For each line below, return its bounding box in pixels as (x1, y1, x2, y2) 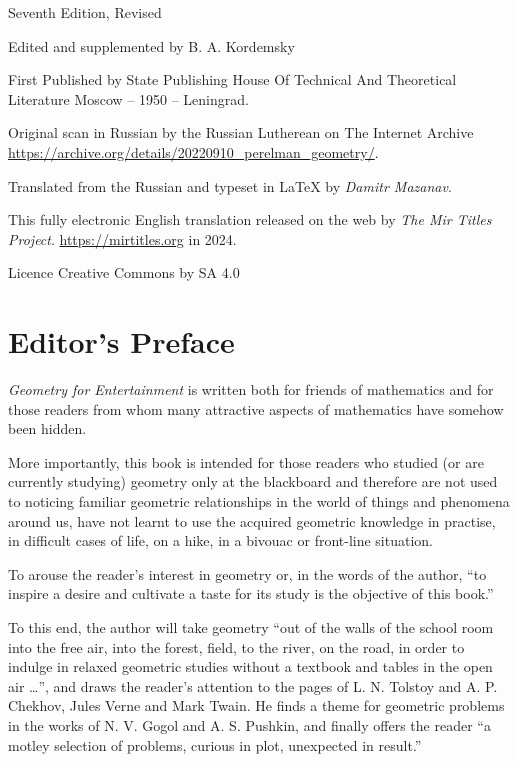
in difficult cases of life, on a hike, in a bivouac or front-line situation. (8, 530, 433, 551)
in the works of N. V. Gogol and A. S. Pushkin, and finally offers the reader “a (8, 714, 491, 735)
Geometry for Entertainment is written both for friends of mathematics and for (8, 379, 494, 400)
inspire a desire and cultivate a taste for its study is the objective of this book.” (8, 583, 494, 604)
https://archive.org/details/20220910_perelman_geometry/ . (8, 141, 379, 162)
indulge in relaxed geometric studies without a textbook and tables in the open (8, 656, 493, 677)
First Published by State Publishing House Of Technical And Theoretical (8, 69, 457, 90)
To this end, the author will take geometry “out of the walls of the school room (8, 617, 494, 637)
